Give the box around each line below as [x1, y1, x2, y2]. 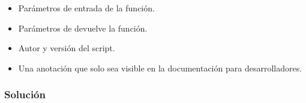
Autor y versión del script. [18, 42, 115, 54]
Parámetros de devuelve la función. [18, 21, 148, 34]
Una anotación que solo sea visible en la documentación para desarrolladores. [18, 61, 302, 74]
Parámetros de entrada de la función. [18, 2, 155, 14]
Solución [4, 87, 46, 102]
